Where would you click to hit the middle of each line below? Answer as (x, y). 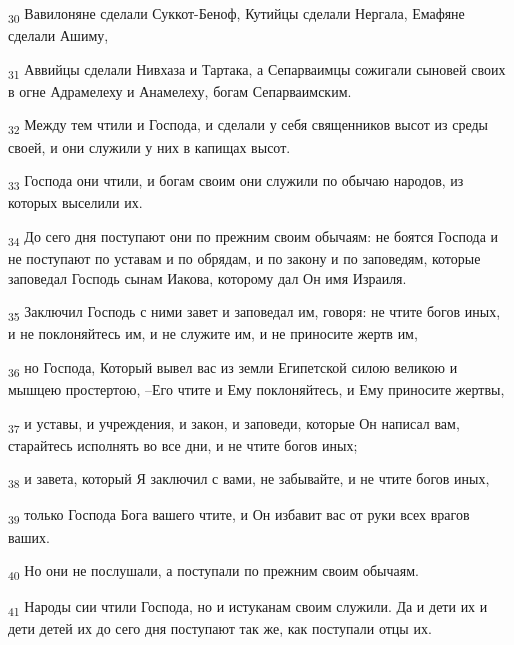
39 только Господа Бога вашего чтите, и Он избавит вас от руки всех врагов (239, 516)
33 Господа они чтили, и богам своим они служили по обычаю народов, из (236, 181)
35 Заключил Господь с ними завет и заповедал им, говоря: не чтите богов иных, (254, 312)
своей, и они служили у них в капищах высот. (149, 146)
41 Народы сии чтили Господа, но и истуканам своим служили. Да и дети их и (248, 608)
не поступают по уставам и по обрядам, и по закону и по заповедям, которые (244, 258)
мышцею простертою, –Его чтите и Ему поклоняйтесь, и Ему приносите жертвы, (256, 389)
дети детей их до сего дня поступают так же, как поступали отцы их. (220, 628)
